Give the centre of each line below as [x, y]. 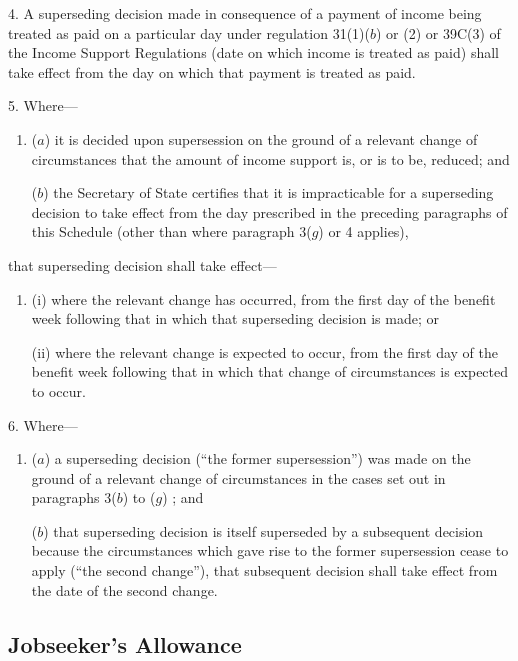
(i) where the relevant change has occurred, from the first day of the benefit [263, 298]
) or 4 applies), [363, 231]
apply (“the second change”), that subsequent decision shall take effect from [264, 570]
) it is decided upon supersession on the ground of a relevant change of [261, 138]
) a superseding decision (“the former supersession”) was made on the [257, 458]
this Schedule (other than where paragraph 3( [171, 231]
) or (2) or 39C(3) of [438, 32]
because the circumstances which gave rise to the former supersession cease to [270, 550]
